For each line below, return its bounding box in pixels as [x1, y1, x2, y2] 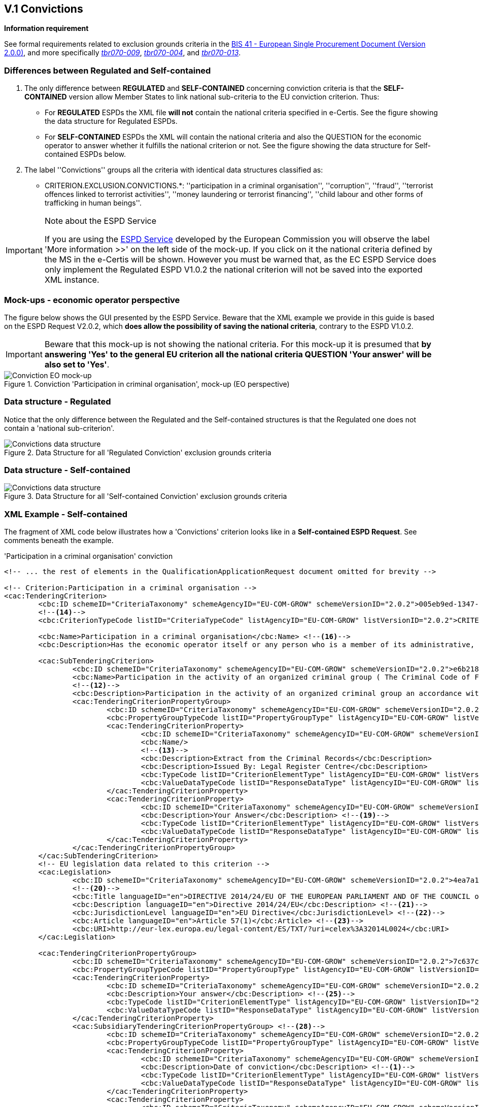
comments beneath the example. [4, 536, 114, 545]
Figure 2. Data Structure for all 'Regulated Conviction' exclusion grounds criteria [4, 448, 271, 457]
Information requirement [4, 24, 89, 33]
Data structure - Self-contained [4, 465, 130, 476]
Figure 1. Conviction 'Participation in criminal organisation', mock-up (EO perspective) [4, 379, 290, 388]
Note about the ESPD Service [44, 216, 156, 226]
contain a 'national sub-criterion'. [4, 423, 115, 432]
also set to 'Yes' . [44, 359, 110, 370]
